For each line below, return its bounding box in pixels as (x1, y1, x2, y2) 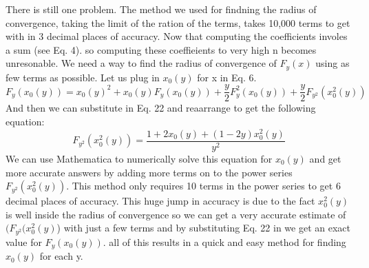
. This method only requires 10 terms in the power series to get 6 (66, 178, 341, 193)
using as (315, 56, 350, 70)
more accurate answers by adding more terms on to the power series (6, 165, 293, 179)
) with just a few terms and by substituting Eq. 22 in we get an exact (56, 220, 350, 235)
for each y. (39, 249, 83, 263)
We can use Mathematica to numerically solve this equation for (6, 151, 273, 165)
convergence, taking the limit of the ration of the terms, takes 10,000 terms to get (6, 15, 350, 30)
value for (6, 234, 42, 249)
